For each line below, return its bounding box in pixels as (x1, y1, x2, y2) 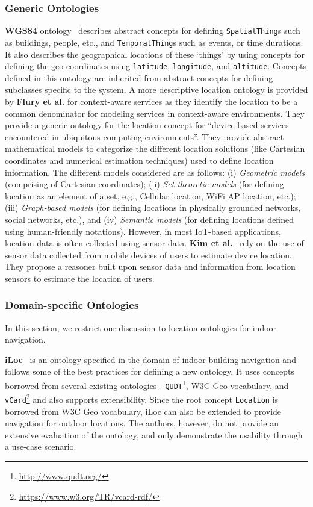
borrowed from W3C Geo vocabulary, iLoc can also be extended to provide (5, 405, 282, 417)
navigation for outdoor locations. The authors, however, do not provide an (5, 417, 279, 429)
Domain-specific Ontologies (5, 297, 139, 313)
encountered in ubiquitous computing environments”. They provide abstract (5, 130, 284, 143)
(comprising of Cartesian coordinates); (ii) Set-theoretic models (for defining (5, 178, 284, 190)
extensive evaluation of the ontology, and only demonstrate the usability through (5, 428, 303, 441)
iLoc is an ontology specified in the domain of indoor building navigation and (5, 353, 296, 365)
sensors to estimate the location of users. (5, 272, 155, 284)
